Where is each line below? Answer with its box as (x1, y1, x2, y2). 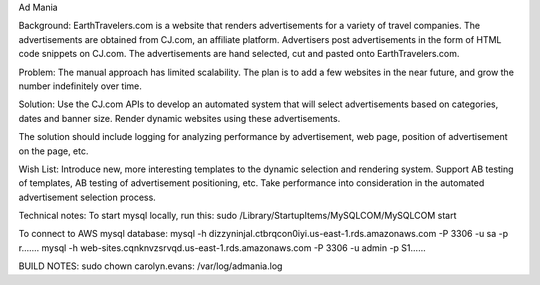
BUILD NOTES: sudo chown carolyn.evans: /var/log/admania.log (18, 260, 283, 272)
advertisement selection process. (18, 191, 157, 203)
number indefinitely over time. (18, 80, 142, 92)
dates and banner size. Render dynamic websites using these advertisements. (18, 112, 341, 124)
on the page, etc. (18, 145, 89, 157)
